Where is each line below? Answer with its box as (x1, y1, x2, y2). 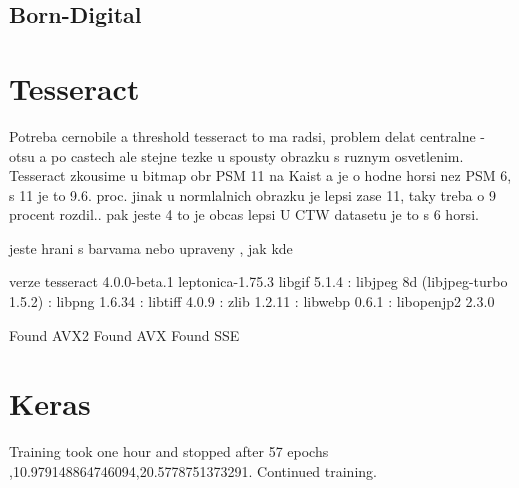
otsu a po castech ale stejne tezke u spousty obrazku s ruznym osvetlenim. (9, 145, 464, 166)
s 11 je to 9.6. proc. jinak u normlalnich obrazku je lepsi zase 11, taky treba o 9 (9, 184, 496, 205)
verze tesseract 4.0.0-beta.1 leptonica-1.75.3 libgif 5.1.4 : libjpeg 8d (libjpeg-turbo (9, 271, 508, 292)
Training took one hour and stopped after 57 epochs (9, 441, 329, 462)
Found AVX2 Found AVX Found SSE (9, 324, 240, 345)
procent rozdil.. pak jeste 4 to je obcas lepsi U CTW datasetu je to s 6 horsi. (9, 204, 479, 225)
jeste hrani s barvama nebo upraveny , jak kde (9, 237, 293, 258)
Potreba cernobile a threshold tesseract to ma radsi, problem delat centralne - (9, 125, 485, 146)
